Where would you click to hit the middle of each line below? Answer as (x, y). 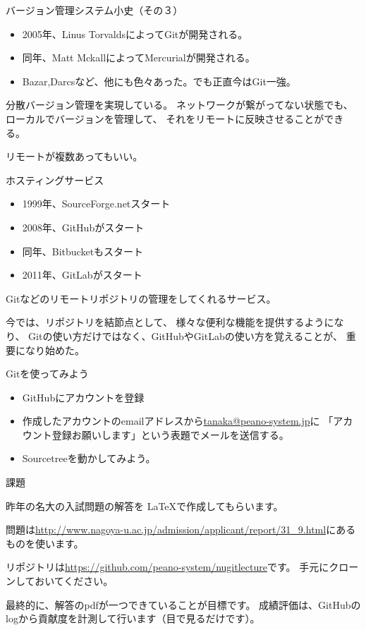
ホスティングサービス (55, 180)
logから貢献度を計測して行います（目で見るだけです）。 (133, 618)
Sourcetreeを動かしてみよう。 (89, 458)
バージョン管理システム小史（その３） (94, 10)
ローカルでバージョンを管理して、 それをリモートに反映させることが (165, 118)
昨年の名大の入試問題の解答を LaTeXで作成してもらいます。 (145, 505)
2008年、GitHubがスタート (83, 227)
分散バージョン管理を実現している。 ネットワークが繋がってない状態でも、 (179, 105)
